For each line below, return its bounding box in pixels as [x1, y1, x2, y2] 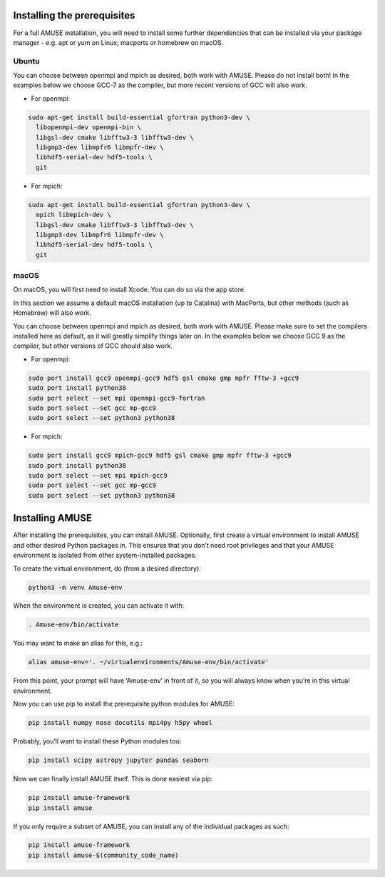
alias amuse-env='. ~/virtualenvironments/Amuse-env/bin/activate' [28, 658, 269, 666]
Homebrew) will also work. [13, 309, 92, 317]
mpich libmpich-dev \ [36, 211, 112, 219]
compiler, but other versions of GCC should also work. [13, 341, 173, 350]
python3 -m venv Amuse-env [28, 583, 123, 591]
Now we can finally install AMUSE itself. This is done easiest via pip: [13, 775, 213, 783]
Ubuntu [13, 56, 40, 66]
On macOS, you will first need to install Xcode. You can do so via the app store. [13, 286, 246, 294]
